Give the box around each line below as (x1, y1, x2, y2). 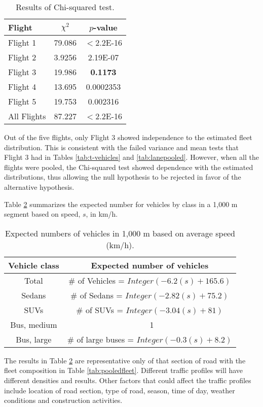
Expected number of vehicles (91, 259, 209, 271)
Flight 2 (8, 51, 36, 63)
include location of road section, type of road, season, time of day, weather (4, 385, 235, 395)
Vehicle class (8, 259, 59, 271)
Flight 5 (8, 95, 36, 107)
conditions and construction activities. (4, 395, 123, 405)
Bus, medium (10, 318, 57, 330)
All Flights (8, 110, 46, 122)
